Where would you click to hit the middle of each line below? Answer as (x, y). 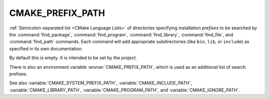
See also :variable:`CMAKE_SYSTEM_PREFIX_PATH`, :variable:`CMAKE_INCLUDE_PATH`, (101, 83)
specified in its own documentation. (46, 49)
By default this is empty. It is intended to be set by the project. (73, 58)
